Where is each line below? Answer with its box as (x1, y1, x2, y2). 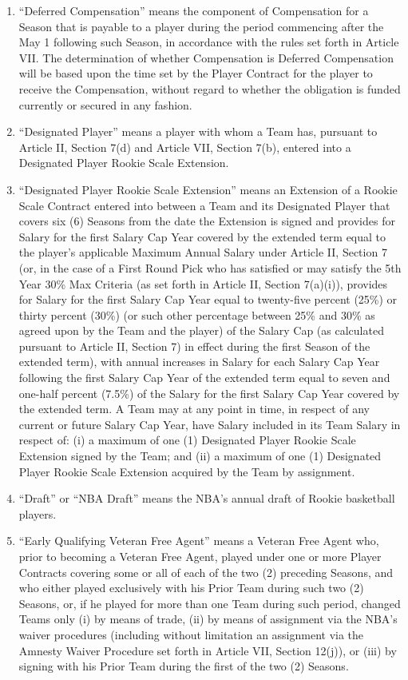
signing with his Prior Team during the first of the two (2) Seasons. (18, 658, 349, 674)
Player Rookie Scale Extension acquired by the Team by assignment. (18, 463, 355, 479)
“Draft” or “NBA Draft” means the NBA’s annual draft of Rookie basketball (18, 490, 395, 507)
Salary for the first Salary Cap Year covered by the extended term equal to (18, 228, 386, 245)
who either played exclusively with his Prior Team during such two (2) (18, 579, 364, 596)
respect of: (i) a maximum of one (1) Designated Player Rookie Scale (18, 431, 356, 448)
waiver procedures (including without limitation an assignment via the (18, 626, 364, 642)
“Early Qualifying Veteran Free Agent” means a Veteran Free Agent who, (18, 532, 379, 549)
